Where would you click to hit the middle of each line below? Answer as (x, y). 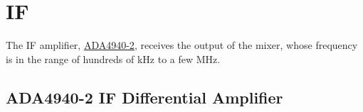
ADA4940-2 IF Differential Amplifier (144, 97)
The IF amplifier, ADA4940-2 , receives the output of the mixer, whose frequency (182, 45)
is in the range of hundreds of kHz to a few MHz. (113, 58)
